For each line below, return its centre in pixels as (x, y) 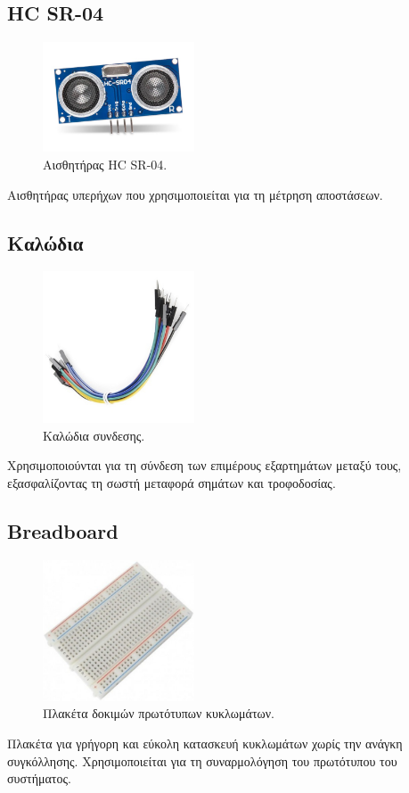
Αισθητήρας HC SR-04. (105, 165)
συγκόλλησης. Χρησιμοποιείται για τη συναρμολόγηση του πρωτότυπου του (202, 760)
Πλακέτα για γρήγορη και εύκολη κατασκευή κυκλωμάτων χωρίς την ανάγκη (205, 743)
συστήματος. (39, 778)
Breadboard (63, 530)
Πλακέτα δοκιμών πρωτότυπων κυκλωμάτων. (159, 713)
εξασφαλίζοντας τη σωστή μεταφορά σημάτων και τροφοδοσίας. (172, 482)
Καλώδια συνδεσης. (94, 435)
